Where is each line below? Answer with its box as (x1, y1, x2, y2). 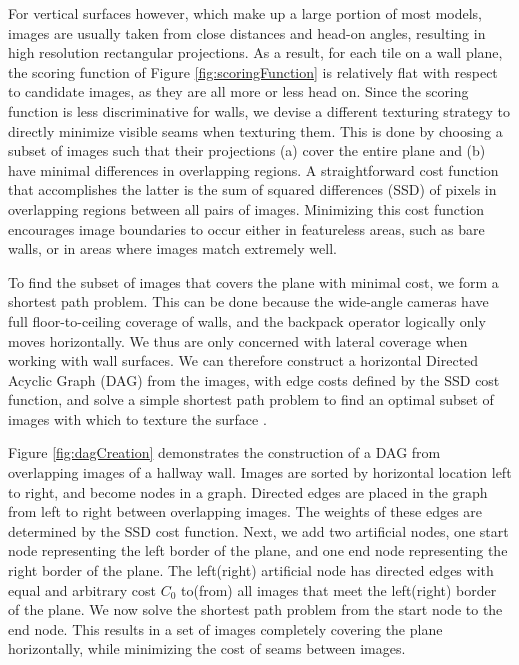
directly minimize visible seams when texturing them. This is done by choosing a (8, 120, 503, 141)
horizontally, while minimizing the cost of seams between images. (8, 638, 406, 659)
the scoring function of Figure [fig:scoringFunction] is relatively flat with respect (8, 61, 498, 82)
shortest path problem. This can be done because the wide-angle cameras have (8, 291, 489, 312)
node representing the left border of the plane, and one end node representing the (8, 540, 508, 561)
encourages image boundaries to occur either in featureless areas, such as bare (8, 218, 485, 239)
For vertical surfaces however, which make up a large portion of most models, (8, 3, 482, 23)
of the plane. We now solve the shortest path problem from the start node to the (8, 599, 503, 620)
